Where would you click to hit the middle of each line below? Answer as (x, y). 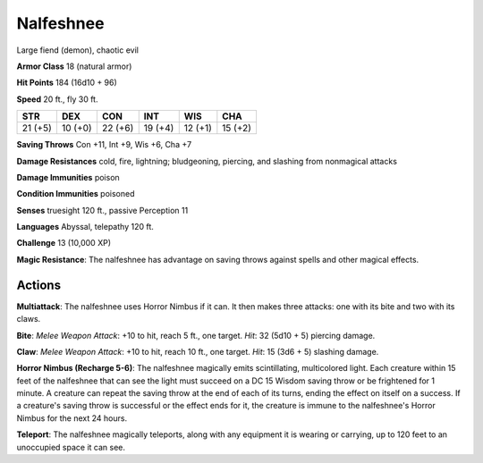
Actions (39, 285)
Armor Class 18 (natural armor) (74, 66)
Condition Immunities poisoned (76, 194)
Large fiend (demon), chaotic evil (77, 50)
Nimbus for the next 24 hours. (72, 418)
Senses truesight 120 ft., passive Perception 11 (102, 210)
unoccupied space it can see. (71, 447)
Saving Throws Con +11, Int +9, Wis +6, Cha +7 (104, 145)
